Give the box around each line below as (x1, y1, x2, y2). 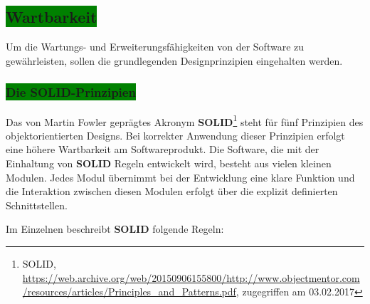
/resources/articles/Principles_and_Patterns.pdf (22, 284, 236, 299)
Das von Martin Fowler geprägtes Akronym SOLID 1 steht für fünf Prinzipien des (6, 112, 364, 129)
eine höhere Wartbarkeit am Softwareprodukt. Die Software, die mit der (6, 142, 319, 157)
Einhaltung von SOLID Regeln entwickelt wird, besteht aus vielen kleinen (6, 156, 332, 171)
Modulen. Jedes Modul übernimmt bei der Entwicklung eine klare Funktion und (6, 169, 355, 184)
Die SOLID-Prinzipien (6, 83, 136, 101)
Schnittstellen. (6, 197, 68, 212)
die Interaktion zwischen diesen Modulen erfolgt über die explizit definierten (6, 184, 338, 199)
